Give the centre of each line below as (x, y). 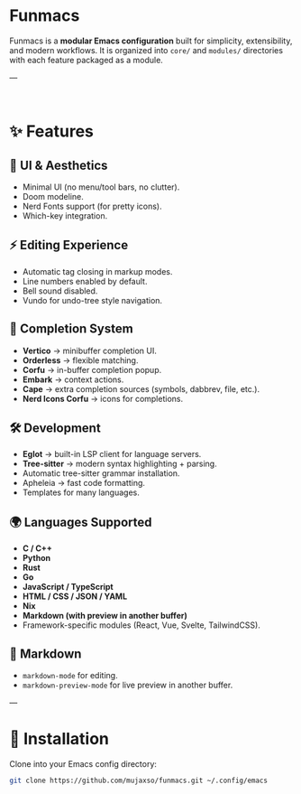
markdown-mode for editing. (70, 675)
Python (36, 558)
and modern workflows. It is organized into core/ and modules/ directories (146, 50)
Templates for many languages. (81, 492)
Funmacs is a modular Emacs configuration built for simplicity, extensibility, (151, 41)
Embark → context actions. (73, 379)
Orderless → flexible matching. (80, 360)
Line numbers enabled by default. (85, 281)
